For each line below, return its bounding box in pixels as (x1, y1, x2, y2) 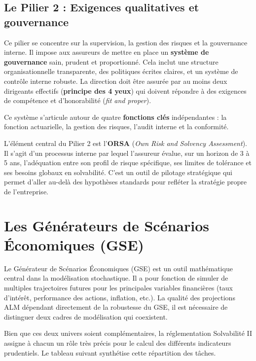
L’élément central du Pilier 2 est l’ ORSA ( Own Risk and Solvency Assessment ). (4, 138, 247, 148)
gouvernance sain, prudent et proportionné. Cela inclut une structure (4, 56, 219, 67)
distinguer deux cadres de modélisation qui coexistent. (4, 311, 168, 322)
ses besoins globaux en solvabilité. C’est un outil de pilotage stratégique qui (4, 167, 232, 177)
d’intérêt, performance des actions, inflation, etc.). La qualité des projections (4, 292, 235, 302)
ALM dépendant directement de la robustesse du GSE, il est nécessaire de (4, 302, 228, 312)
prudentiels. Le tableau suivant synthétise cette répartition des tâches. (4, 347, 216, 358)
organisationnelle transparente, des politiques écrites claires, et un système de (4, 66, 238, 76)
